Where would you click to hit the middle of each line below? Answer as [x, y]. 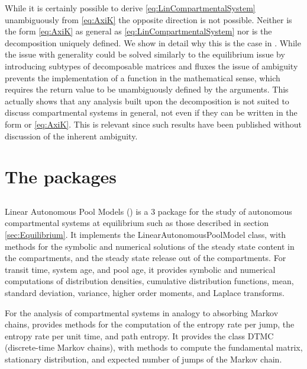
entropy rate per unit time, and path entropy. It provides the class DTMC [139, 335]
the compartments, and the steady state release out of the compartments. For [146, 258]
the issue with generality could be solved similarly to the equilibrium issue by [145, 54]
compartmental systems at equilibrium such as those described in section [137, 223]
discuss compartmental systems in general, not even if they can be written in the [151, 112]
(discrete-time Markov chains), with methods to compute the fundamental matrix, [154, 347]
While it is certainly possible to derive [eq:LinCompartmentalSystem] [130, 8]
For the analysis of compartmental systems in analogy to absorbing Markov [142, 312]
